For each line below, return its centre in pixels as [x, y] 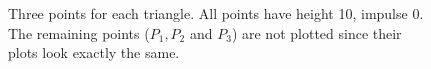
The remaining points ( [79, 32]
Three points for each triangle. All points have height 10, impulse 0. [216, 13]
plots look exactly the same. [94, 52]
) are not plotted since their [316, 32]
